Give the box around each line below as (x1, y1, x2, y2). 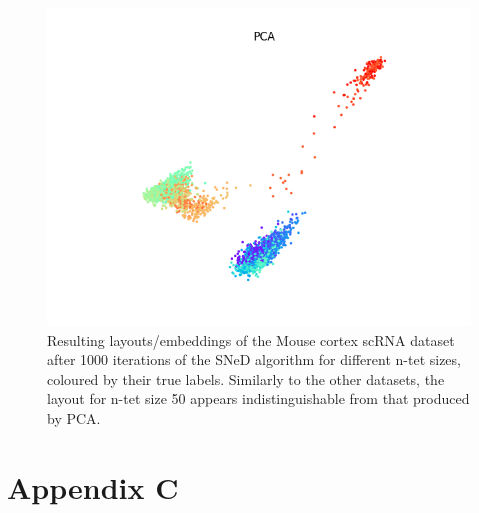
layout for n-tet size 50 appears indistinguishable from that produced (47, 388, 470, 409)
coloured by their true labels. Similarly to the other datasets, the (47, 368, 445, 389)
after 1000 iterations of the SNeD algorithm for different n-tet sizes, (47, 349, 461, 370)
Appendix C (7, 466, 179, 507)
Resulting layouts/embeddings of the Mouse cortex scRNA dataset (47, 329, 455, 350)
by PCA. (47, 407, 101, 428)
